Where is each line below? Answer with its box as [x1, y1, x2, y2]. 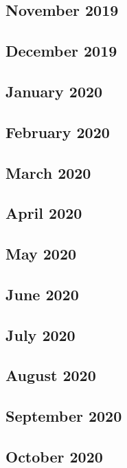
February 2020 [5, 121, 110, 142]
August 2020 [5, 364, 96, 386]
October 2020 [5, 445, 103, 467]
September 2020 [5, 405, 122, 427]
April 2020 [5, 202, 82, 224]
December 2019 [5, 40, 117, 61]
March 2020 [5, 162, 91, 183]
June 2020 [5, 283, 79, 304]
